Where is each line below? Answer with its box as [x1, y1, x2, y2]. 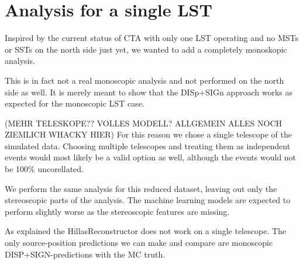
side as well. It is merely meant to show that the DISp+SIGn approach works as [5, 85, 292, 98]
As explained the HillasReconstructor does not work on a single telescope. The [5, 225, 287, 237]
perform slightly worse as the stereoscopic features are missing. [5, 205, 230, 217]
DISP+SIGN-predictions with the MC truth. [5, 248, 166, 260]
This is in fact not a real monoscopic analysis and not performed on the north [5, 74, 284, 86]
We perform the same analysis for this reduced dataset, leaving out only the [5, 182, 277, 194]
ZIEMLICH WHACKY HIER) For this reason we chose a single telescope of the [5, 128, 292, 140]
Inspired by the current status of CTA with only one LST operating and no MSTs [5, 32, 298, 44]
